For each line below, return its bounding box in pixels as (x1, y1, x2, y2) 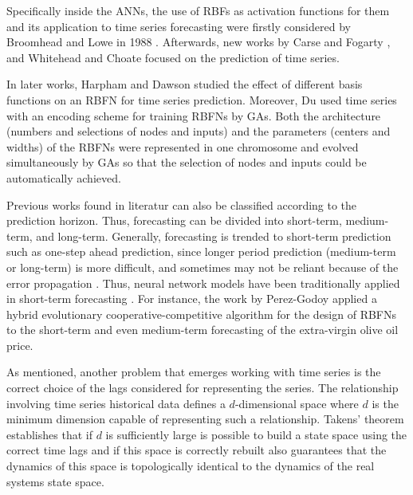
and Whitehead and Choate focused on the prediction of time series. (6, 49, 340, 65)
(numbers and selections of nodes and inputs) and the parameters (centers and (6, 123, 391, 139)
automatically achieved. (6, 169, 121, 186)
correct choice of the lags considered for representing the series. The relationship (6, 379, 399, 396)
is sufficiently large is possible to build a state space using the (105, 426, 407, 442)
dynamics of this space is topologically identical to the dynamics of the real (6, 458, 375, 474)
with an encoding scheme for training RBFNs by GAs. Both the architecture (6, 107, 381, 124)
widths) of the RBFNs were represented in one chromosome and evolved (6, 138, 359, 155)
